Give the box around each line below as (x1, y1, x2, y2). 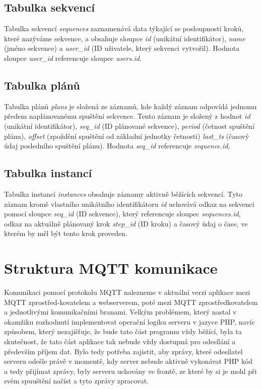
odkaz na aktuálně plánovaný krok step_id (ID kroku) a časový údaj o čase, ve (4, 218, 248, 228)
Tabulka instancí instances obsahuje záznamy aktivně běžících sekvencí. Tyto (4, 188, 242, 199)
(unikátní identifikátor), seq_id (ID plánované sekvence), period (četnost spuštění (4, 120, 255, 131)
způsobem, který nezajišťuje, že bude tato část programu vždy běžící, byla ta (4, 326, 242, 337)
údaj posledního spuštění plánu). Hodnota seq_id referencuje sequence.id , (4, 140, 230, 151)
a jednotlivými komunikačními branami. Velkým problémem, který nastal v (4, 306, 237, 317)
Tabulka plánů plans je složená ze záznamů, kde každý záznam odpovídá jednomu (4, 101, 257, 111)
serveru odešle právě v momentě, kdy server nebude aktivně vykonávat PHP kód (4, 356, 253, 366)
